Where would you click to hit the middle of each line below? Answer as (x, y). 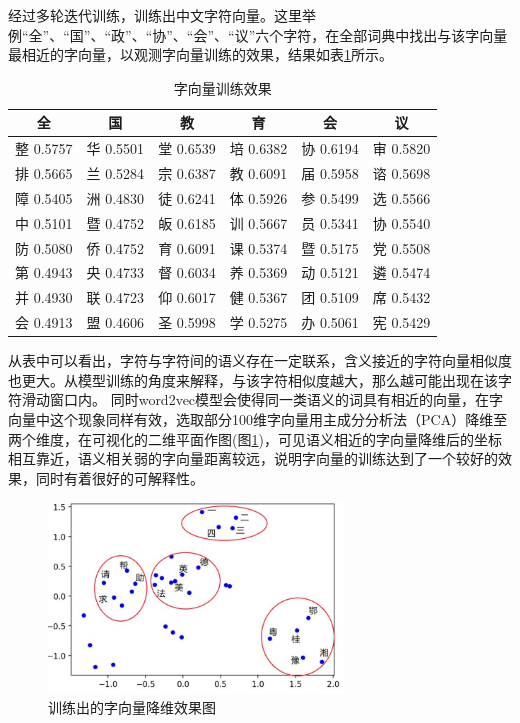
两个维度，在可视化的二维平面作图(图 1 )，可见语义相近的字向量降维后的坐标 (255, 438)
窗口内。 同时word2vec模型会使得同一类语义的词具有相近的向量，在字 (276, 399)
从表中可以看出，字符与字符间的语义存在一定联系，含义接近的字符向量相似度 (260, 360)
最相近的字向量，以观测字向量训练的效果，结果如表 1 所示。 (200, 54)
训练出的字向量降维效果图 (132, 707)
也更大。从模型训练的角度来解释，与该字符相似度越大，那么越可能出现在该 (253, 379)
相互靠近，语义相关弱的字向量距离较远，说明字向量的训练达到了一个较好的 (253, 458)
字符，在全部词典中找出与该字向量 (395, 34)
